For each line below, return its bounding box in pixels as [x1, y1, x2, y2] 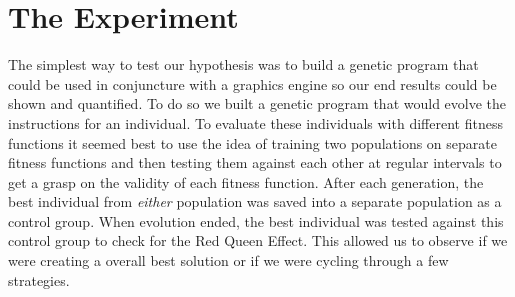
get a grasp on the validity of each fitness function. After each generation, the [8, 171, 484, 192]
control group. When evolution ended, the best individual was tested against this [8, 210, 504, 231]
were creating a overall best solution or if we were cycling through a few [8, 250, 449, 271]
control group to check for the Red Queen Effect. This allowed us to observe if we [8, 230, 508, 251]
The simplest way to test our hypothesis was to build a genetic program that [8, 54, 479, 75]
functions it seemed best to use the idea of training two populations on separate [8, 132, 497, 153]
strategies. [8, 269, 70, 290]
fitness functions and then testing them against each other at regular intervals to [8, 152, 502, 173]
